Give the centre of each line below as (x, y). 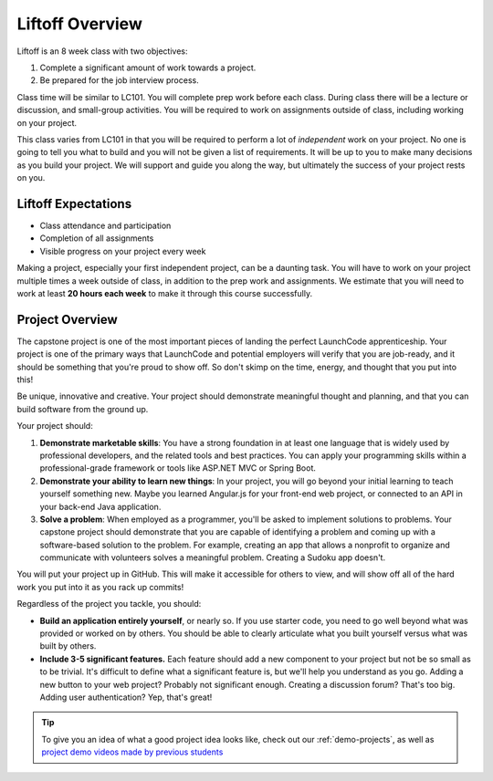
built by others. (68, 646)
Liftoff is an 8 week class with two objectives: (102, 51)
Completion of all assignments (97, 238)
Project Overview (67, 319)
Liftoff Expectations (74, 204)
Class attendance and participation (105, 225)
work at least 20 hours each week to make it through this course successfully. (165, 293)
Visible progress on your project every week (123, 251)
